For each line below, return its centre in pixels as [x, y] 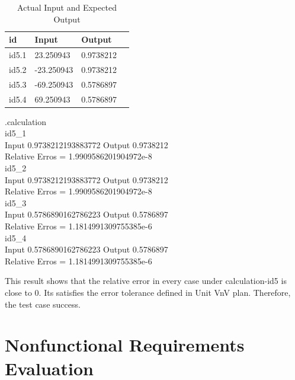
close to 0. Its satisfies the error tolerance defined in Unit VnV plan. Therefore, [148, 292]
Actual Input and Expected [67, 7]
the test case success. [43, 304]
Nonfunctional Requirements [125, 345]
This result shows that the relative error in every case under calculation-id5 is [146, 281]
